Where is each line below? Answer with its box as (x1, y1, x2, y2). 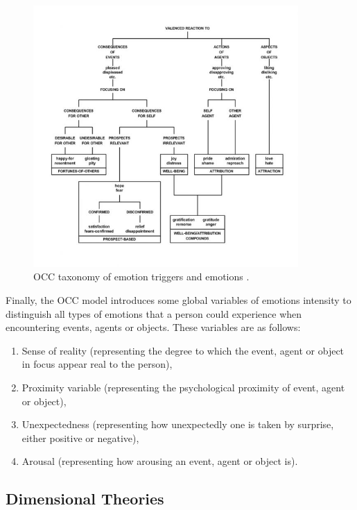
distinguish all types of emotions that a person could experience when (6, 306, 302, 321)
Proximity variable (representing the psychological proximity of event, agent (21, 380, 345, 395)
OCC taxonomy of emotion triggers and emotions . (33, 269, 250, 284)
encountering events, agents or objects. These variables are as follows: (6, 320, 301, 334)
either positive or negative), (21, 430, 139, 445)
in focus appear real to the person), (21, 357, 173, 371)
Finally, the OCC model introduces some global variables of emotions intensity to (6, 293, 351, 307)
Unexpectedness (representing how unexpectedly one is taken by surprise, (21, 417, 334, 432)
